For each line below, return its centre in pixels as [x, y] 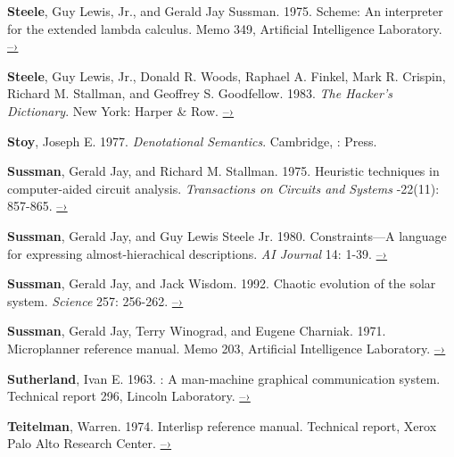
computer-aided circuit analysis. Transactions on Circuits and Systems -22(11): [223, 188]
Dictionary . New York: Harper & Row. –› [121, 110]
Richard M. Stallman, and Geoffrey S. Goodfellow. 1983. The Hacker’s [200, 93]
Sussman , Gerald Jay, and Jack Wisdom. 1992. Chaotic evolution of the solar [222, 283]
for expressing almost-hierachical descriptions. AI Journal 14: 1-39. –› [198, 253]
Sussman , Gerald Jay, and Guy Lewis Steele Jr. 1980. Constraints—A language [227, 235]
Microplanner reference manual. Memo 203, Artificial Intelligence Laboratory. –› [227, 348]
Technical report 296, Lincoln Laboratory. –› [129, 396]
